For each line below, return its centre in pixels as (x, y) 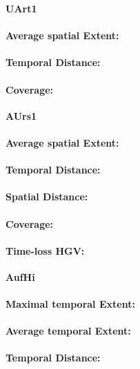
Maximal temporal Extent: (70, 304)
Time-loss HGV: (45, 250)
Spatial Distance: (47, 197)
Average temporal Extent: (68, 331)
